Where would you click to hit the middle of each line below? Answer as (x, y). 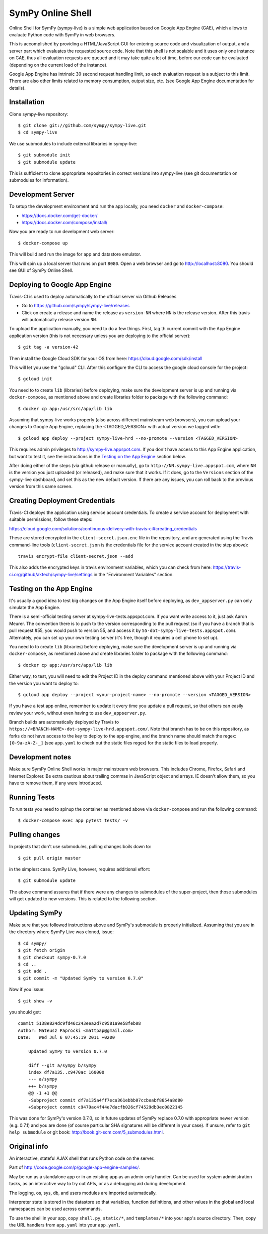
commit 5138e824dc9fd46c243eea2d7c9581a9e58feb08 (80, 1024)
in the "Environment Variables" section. (134, 574)
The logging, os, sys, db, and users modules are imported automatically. (83, 1193)
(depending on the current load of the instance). (58, 65)
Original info (29, 1146)
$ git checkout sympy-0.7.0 (52, 957)
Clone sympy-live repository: (39, 114)
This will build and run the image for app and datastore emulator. (75, 254)
